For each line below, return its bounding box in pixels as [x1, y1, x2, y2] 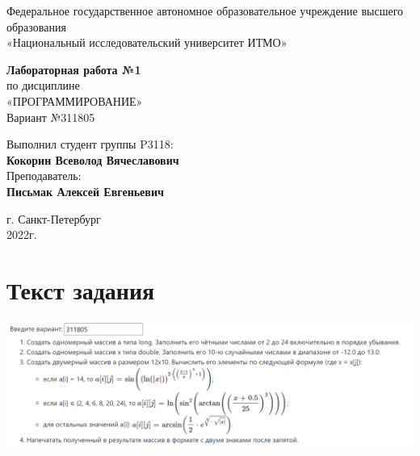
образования [6, 18, 66, 35]
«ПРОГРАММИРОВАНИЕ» [6, 92, 143, 109]
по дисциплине [6, 77, 80, 94]
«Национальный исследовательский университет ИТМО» [6, 34, 288, 51]
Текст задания [6, 273, 155, 306]
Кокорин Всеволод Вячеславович [6, 151, 179, 168]
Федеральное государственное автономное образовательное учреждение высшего [6, 2, 404, 19]
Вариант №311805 [6, 108, 95, 125]
